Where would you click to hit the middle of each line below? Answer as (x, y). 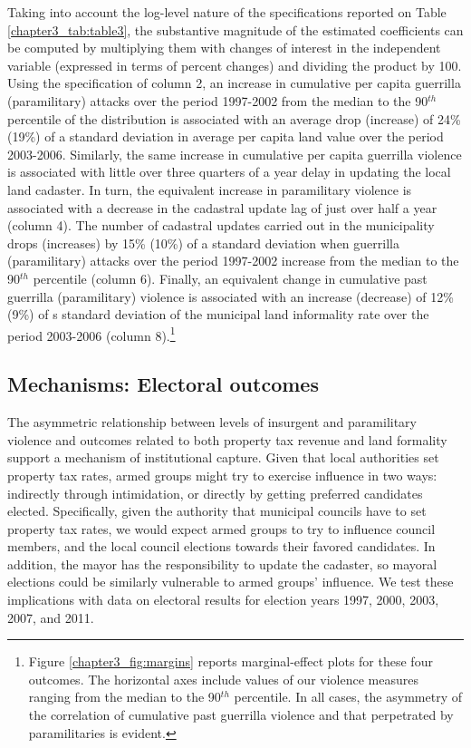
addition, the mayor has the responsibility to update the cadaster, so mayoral (222, 563)
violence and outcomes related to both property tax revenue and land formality (227, 439)
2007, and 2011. (51, 617)
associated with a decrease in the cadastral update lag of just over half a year (222, 207)
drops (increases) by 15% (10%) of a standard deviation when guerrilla (203, 243)
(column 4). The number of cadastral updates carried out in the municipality (221, 225)
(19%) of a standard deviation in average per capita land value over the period (226, 136)
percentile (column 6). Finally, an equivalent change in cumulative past (230, 278)
